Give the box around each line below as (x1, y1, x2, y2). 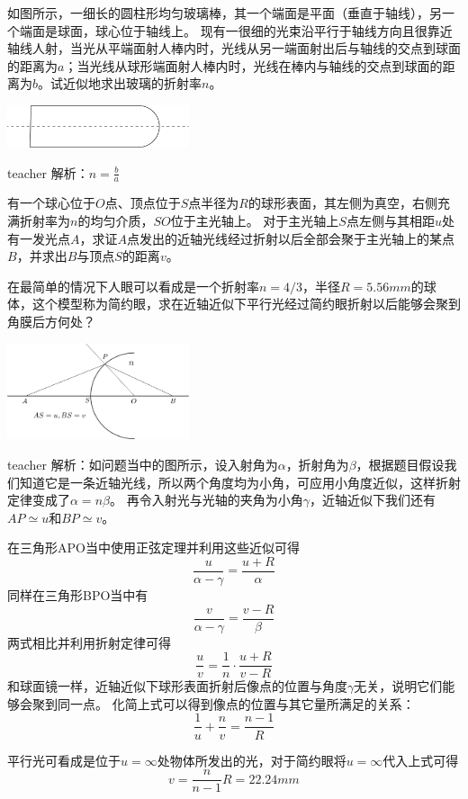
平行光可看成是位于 (7, 750, 121, 769)
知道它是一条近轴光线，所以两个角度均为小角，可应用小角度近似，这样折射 (19, 472, 461, 491)
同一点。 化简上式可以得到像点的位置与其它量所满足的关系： (57, 694, 415, 713)
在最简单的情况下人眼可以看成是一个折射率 (7, 276, 259, 295)
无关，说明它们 (354, 677, 443, 696)
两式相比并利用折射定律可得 (7, 633, 171, 651)
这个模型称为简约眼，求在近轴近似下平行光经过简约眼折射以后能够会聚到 (31, 294, 461, 313)
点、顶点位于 (104, 193, 181, 212)
